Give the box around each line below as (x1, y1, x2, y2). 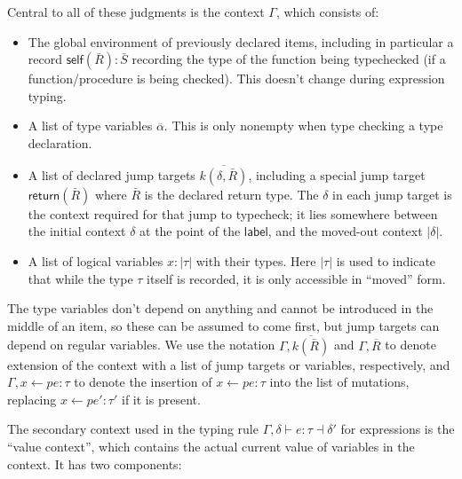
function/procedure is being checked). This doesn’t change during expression (28, 69, 445, 88)
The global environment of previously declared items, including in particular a (28, 32, 454, 51)
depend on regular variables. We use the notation (7, 335, 275, 354)
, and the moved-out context (267, 222, 423, 240)
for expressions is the (340, 420, 455, 438)
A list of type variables (28, 116, 153, 135)
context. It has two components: (7, 454, 182, 473)
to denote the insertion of (74, 373, 212, 391)
